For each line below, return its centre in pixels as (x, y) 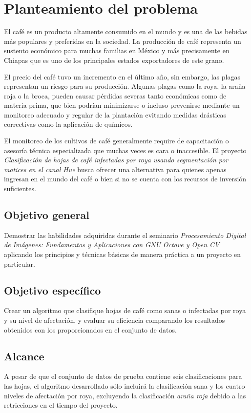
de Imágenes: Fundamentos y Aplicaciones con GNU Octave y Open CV (112, 245)
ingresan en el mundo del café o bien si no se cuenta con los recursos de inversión (125, 179)
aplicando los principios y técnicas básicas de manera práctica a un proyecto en (123, 254)
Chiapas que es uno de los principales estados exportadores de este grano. (114, 60)
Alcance (24, 356)
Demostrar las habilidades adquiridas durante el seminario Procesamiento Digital (125, 235)
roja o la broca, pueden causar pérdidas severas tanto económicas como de (115, 95)
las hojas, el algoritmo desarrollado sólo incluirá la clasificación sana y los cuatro (125, 385)
